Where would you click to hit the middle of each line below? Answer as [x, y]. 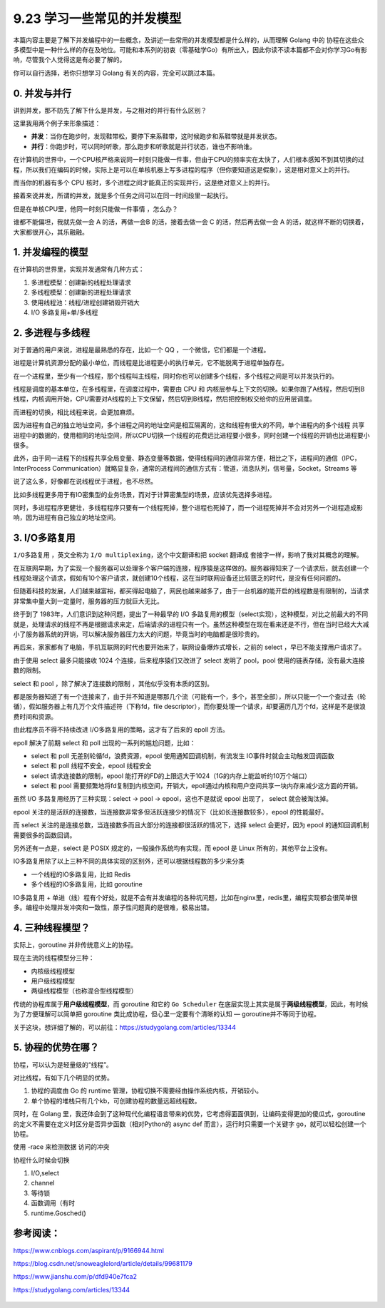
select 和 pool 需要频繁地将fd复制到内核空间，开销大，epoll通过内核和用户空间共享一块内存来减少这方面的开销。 [196, 786]
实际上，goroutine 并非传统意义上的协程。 [75, 944]
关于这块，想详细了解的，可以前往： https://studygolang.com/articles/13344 [125, 1027]
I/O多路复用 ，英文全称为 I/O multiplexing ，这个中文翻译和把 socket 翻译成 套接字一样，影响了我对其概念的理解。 [188, 555]
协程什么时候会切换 [41, 1160]
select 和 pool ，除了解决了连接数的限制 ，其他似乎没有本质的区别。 [113, 683]
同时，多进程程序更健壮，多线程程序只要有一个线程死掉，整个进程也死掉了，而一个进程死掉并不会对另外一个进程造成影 [188, 507]
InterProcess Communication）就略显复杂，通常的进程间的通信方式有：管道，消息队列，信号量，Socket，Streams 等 [185, 468]
